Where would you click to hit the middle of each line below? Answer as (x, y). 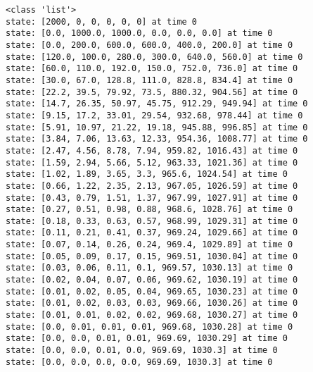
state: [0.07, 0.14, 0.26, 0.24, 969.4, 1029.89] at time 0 (149, 245)
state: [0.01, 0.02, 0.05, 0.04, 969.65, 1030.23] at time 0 (152, 291)
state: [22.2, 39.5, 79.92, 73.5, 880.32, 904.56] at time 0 (152, 92)
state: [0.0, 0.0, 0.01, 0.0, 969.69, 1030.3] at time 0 (142, 351)
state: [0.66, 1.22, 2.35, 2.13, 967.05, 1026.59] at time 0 (152, 186)
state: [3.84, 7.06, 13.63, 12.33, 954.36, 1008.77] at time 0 (157, 139)
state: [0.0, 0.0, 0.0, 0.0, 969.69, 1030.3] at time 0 (139, 362)
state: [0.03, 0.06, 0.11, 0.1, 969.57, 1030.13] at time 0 (149, 268)
